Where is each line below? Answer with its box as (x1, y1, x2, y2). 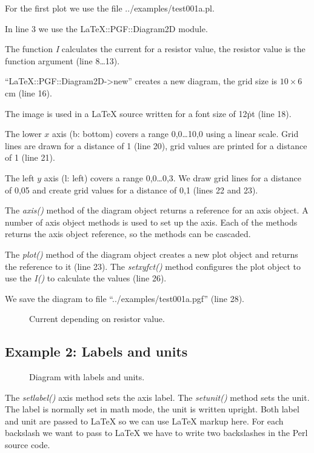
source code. (5, 438, 50, 451)
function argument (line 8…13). (5, 54, 120, 67)
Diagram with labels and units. (29, 371, 145, 383)
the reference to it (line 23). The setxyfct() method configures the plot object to (5, 260, 301, 272)
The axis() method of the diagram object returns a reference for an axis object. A (5, 204, 309, 216)
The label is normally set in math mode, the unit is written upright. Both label (5, 403, 299, 415)
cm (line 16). (5, 86, 52, 99)
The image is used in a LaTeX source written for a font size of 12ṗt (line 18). (5, 107, 292, 119)
